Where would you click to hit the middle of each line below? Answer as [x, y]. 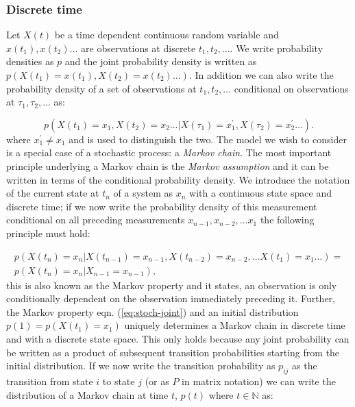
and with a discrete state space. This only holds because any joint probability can [178, 338]
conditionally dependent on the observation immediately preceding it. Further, [171, 298]
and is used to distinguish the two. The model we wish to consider [208, 139]
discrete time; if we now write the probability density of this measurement [162, 206]
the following [287, 220]
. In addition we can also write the [261, 75]
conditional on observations [291, 88]
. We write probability [277, 48]
